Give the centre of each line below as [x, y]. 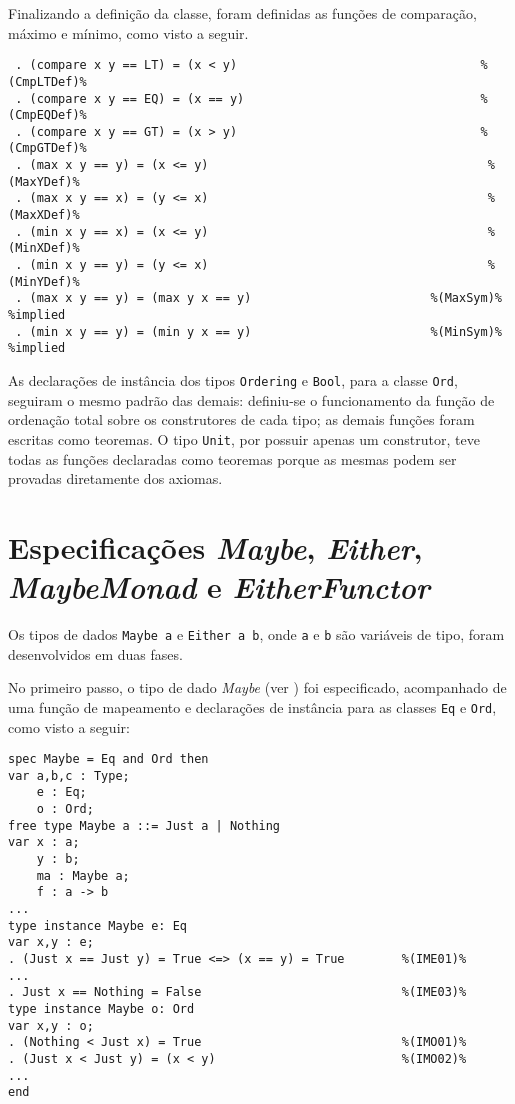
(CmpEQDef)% [47, 115]
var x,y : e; [51, 942]
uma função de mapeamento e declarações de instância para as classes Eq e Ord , [252, 706]
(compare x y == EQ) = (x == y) [137, 98]
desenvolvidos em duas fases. [95, 653]
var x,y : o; [51, 1025]
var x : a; [44, 842]
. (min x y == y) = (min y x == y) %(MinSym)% [258, 331]
